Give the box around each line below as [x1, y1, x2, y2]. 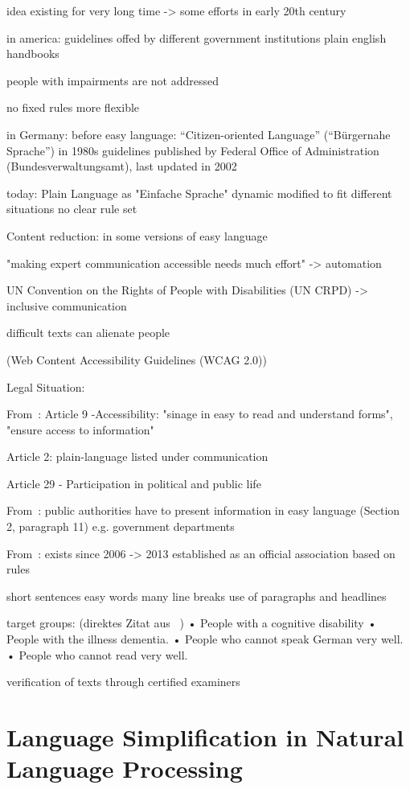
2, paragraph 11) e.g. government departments [6, 518, 235, 535]
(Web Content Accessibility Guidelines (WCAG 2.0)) [6, 351, 267, 368]
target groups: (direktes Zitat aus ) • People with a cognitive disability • [6, 614, 377, 631]
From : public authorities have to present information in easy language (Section [6, 502, 400, 519]
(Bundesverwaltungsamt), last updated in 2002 [6, 158, 237, 175]
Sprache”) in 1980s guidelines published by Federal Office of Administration [6, 142, 379, 158]
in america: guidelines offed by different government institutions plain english [6, 29, 387, 46]
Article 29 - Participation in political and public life [6, 475, 261, 491]
